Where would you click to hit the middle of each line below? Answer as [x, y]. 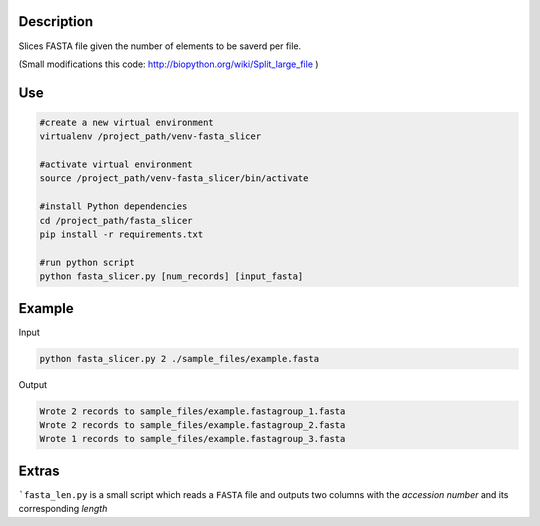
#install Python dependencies [113, 206]
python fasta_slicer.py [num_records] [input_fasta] [171, 276]
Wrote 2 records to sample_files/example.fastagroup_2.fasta [192, 425]
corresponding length [63, 509]
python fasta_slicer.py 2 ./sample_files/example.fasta [179, 358]
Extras [39, 470]
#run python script [87, 262]
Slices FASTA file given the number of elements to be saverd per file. [160, 46]
